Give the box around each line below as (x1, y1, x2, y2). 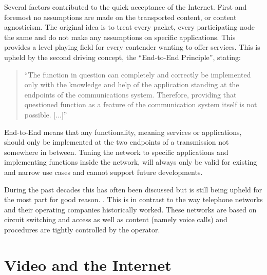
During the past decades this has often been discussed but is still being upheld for (4, 184, 262, 194)
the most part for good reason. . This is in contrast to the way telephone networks (4, 194, 263, 205)
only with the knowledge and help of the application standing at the (24, 79, 239, 90)
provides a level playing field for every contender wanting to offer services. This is (4, 42, 260, 52)
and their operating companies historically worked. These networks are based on (4, 204, 257, 214)
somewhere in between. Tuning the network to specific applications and (4, 146, 228, 157)
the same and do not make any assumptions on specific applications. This (4, 31, 236, 42)
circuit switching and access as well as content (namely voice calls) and (4, 214, 227, 225)
